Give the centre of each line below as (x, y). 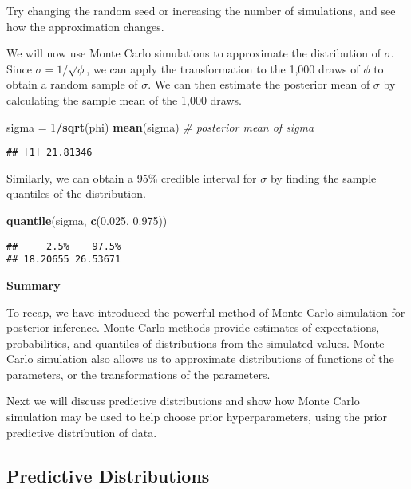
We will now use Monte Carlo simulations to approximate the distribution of (194, 53)
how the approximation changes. (85, 26)
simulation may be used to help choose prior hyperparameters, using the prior (197, 417)
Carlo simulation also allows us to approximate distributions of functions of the (200, 359)
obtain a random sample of (72, 84)
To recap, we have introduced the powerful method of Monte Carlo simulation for (206, 312)
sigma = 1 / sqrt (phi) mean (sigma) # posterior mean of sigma (160, 126)
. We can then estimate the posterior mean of (259, 84)
